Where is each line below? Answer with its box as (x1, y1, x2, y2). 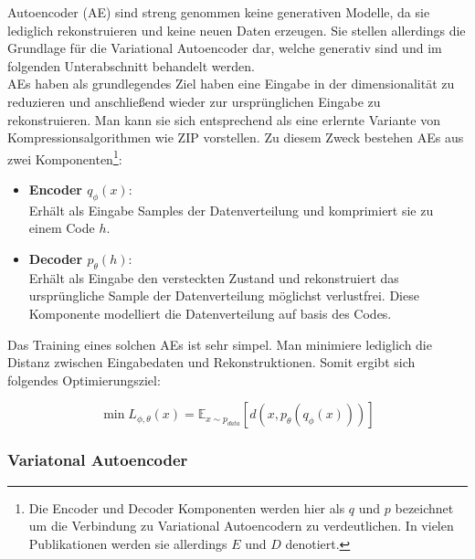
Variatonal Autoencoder (7, 448, 188, 471)
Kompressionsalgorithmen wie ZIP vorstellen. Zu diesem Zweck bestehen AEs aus (7, 128, 464, 147)
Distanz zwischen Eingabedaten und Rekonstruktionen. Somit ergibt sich (7, 353, 416, 372)
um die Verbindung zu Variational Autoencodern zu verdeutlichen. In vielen (28, 516, 454, 535)
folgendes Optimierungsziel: (7, 370, 161, 389)
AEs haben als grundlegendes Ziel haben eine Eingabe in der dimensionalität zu (7, 74, 455, 93)
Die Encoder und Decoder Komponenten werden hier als (28, 498, 345, 517)
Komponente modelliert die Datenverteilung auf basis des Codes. (28, 303, 392, 322)
